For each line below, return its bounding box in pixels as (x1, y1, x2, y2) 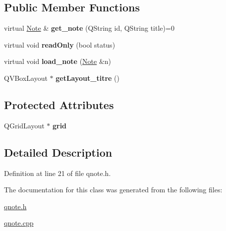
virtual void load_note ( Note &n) (4, 56, 112, 66)
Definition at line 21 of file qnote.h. (4, 168, 111, 178)
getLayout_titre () (56, 72, 120, 83)
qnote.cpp (4, 218, 34, 228)
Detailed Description (4, 144, 113, 160)
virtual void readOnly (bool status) (4, 39, 115, 50)
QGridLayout (4, 120, 45, 130)
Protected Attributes (4, 97, 114, 112)
